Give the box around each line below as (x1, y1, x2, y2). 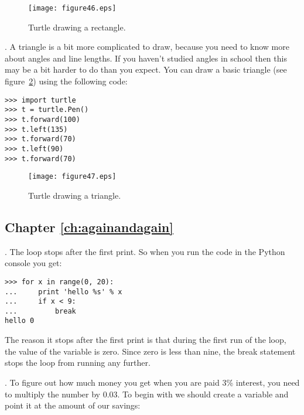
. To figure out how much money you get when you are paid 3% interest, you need (5, 376, 300, 388)
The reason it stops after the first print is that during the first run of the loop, (5, 334, 286, 346)
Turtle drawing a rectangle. (28, 21, 126, 33)
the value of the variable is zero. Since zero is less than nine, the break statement (5, 345, 296, 357)
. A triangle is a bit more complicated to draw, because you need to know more (5, 40, 289, 53)
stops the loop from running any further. (5, 356, 151, 369)
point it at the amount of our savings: (5, 399, 141, 411)
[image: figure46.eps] (28, 4, 117, 12)
